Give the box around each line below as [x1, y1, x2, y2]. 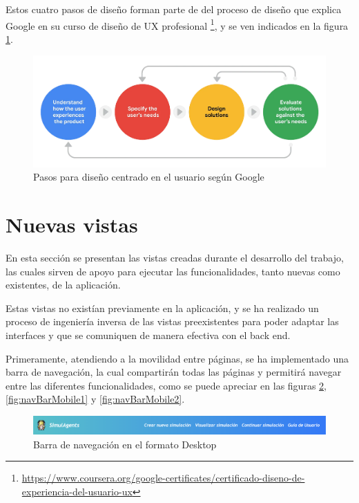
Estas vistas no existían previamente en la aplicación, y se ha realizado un [6, 300, 319, 315]
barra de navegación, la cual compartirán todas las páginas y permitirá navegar [6, 365, 342, 379]
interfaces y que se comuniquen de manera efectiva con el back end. [6, 327, 291, 342]
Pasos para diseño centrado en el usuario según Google [33, 170, 264, 184]
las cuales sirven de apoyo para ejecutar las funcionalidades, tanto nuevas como [6, 264, 340, 278]
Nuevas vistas [6, 210, 138, 239]
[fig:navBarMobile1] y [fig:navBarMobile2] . [6, 392, 185, 406]
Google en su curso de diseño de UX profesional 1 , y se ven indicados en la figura [6, 16, 349, 33]
